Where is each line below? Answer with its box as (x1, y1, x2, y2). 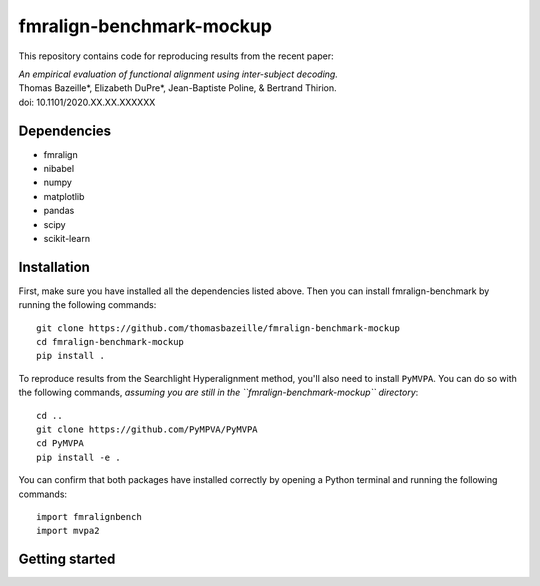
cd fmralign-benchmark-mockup (36, 336, 185, 348)
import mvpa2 (36, 525, 100, 537)
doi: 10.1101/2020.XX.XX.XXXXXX (18, 96, 156, 108)
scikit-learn (43, 232, 90, 244)
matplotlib (43, 190, 85, 202)
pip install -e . (36, 451, 121, 463)
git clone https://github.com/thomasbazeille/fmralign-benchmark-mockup (36, 322, 400, 334)
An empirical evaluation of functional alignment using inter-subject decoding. (18, 68, 339, 80)
